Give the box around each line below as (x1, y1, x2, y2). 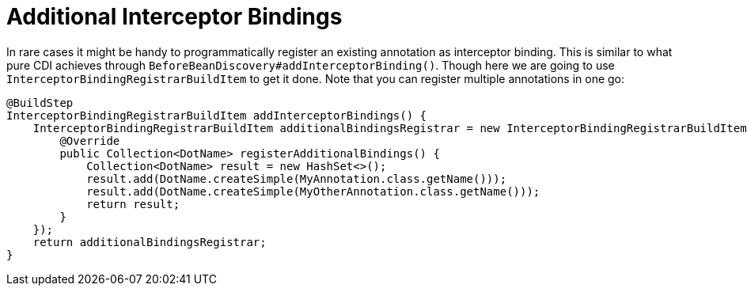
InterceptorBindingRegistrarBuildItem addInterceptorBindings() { (6, 108, 427, 122)
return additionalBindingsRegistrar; (32, 235, 267, 248)
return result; (86, 197, 180, 210)
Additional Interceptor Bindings (6, 3, 343, 30)
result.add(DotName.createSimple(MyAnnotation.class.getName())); (86, 172, 507, 185)
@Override (59, 134, 120, 147)
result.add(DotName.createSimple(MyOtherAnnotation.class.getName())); (86, 184, 540, 198)
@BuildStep (6, 96, 74, 109)
